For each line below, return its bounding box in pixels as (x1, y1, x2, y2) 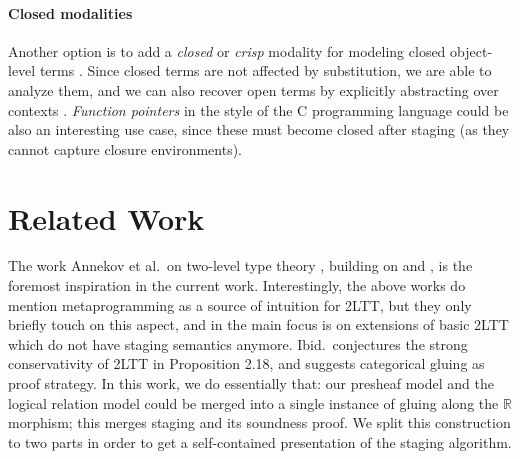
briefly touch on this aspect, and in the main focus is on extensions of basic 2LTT (8, 314, 509, 335)
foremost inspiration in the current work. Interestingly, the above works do (8, 275, 466, 296)
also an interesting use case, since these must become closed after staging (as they (8, 119, 510, 140)
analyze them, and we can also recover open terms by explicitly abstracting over (8, 79, 499, 100)
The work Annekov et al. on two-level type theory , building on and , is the (8, 255, 473, 276)
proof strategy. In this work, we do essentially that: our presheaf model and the (8, 373, 494, 394)
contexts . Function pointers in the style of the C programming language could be (8, 99, 509, 120)
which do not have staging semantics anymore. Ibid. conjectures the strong (8, 333, 468, 354)
